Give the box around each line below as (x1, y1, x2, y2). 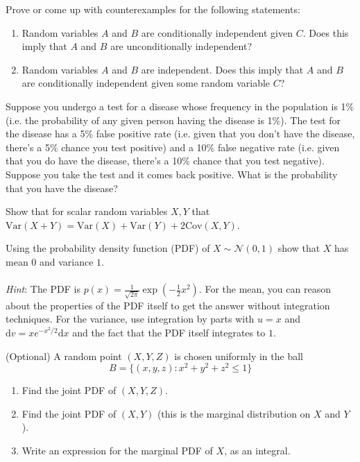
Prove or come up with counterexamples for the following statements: (6, 2, 300, 16)
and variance (39, 254, 94, 268)
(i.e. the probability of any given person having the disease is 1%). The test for (6, 112, 341, 127)
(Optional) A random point (6, 348, 122, 363)
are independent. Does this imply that (141, 62, 304, 76)
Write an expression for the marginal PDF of (22, 443, 213, 458)
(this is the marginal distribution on (157, 406, 311, 420)
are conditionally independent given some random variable (22, 76, 271, 90)
